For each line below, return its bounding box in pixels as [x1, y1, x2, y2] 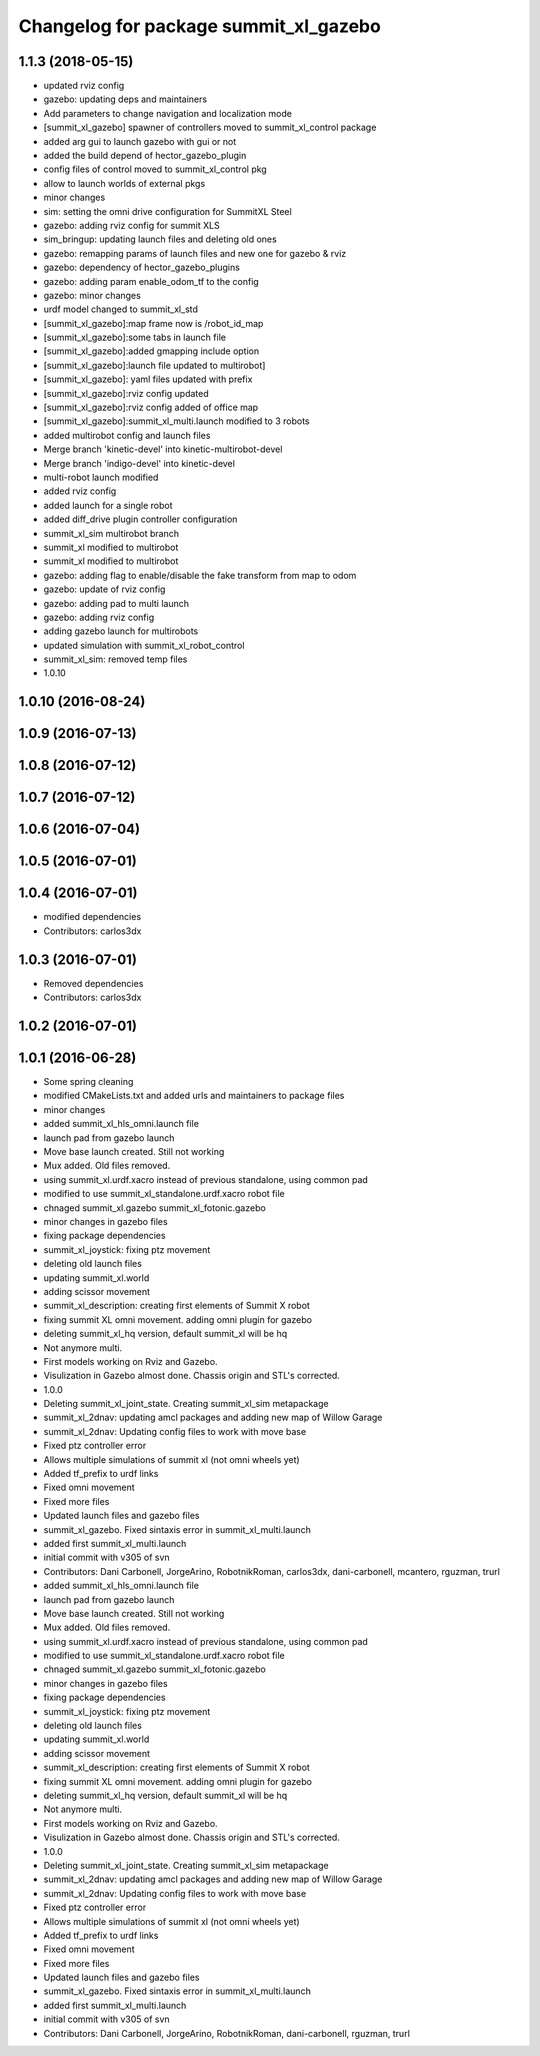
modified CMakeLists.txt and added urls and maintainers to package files [43, 1090, 345, 1102]
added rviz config [43, 485, 117, 497]
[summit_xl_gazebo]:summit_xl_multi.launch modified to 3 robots [43, 415, 310, 427]
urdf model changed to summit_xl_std [43, 303, 199, 315]
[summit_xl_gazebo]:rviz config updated [43, 387, 209, 399]
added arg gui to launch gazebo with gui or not [43, 135, 237, 147]
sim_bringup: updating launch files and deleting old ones [43, 233, 277, 245]
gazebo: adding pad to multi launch [43, 597, 190, 609]
